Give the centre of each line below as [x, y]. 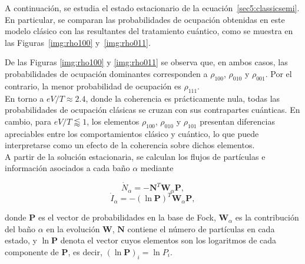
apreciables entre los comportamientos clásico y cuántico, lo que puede [132, 133]
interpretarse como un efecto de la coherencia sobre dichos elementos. [130, 145]
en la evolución [73, 228]
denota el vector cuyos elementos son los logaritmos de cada [168, 240]
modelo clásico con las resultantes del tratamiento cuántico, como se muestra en [149, 31]
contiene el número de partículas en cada [201, 228]
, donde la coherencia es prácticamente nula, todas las [183, 98]
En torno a [24, 98]
